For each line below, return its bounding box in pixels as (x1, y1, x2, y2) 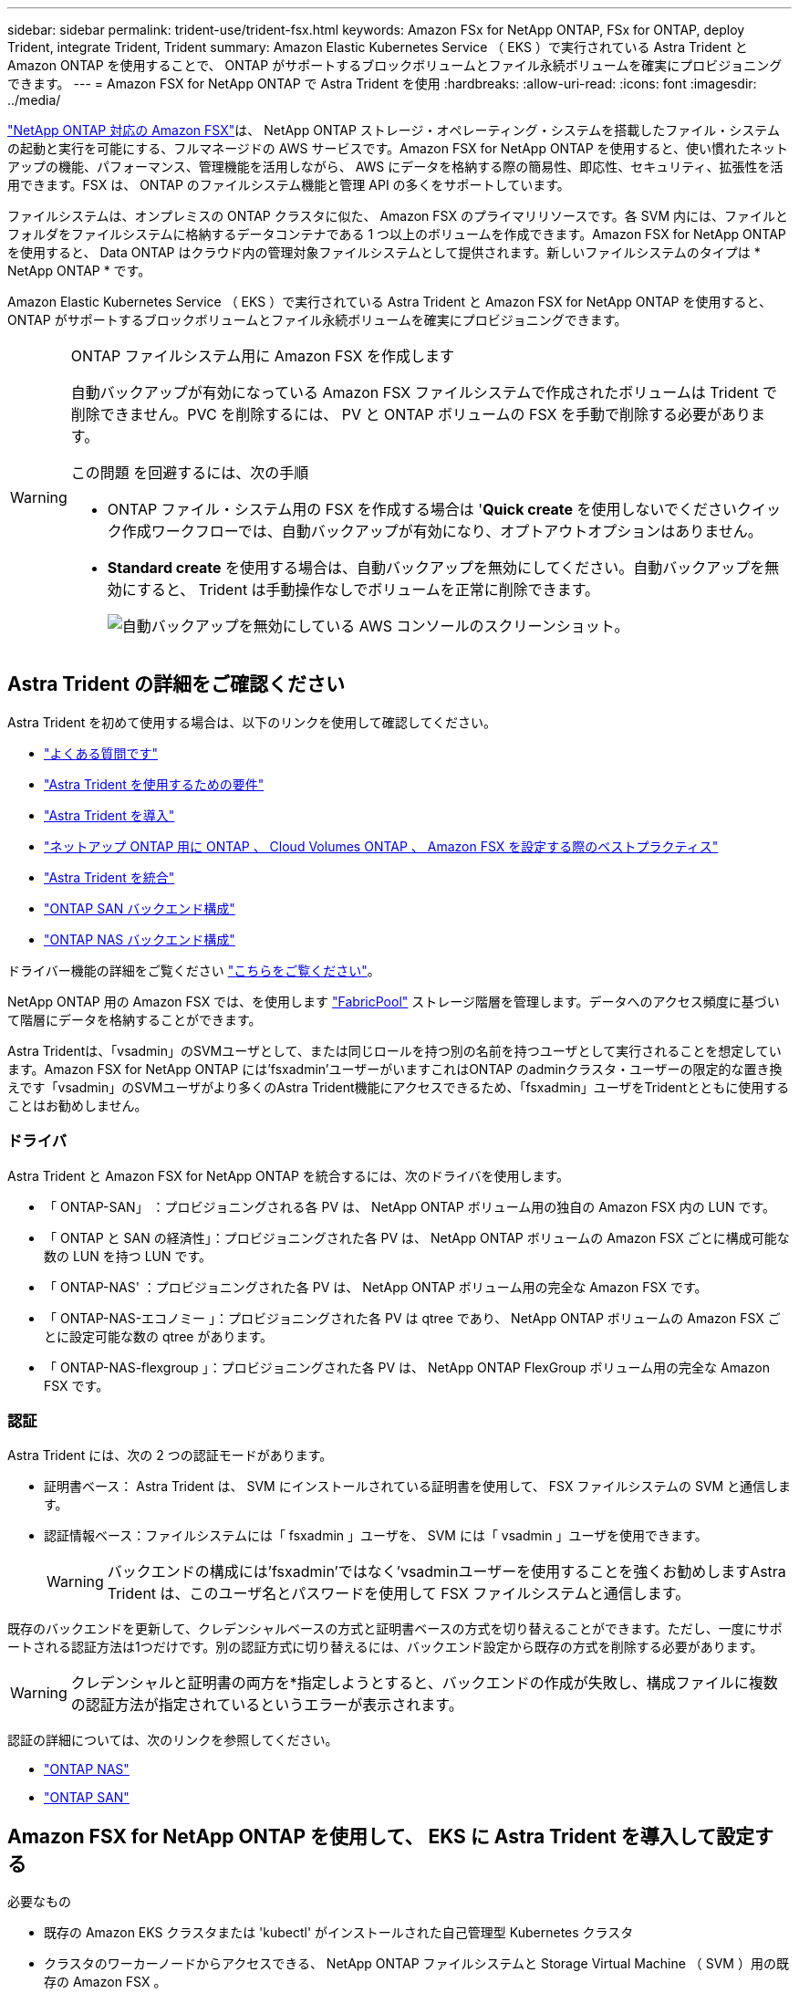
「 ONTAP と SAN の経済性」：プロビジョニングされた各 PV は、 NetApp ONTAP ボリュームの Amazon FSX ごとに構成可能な (44, 1229, 790, 1246)
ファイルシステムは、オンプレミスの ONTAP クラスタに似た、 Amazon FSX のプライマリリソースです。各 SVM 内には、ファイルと (7, 208, 788, 224)
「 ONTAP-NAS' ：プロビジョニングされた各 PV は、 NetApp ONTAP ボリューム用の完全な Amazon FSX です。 (44, 1278, 708, 1295)
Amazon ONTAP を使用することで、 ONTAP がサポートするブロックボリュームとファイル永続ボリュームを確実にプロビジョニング (7, 57, 783, 73)
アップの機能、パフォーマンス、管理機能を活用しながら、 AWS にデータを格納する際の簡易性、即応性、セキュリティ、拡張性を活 (7, 159, 783, 174)
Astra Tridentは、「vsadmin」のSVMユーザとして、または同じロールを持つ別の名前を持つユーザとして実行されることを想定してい (7, 1042, 782, 1059)
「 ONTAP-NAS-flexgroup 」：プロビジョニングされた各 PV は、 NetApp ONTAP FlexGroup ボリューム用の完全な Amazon (44, 1359, 771, 1375)
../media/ (7, 92, 61, 108)
